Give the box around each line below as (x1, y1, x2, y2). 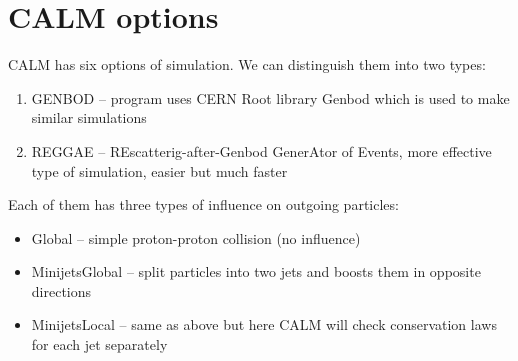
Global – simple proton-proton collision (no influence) (31, 227, 361, 248)
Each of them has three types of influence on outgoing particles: (8, 194, 399, 215)
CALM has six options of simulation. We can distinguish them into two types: (8, 54, 486, 75)
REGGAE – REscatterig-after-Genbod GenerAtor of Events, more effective (31, 140, 492, 161)
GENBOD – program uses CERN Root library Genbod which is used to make (31, 87, 510, 108)
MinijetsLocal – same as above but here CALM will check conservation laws (31, 314, 497, 335)
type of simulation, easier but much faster (31, 160, 288, 181)
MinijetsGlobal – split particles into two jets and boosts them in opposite (31, 261, 481, 282)
